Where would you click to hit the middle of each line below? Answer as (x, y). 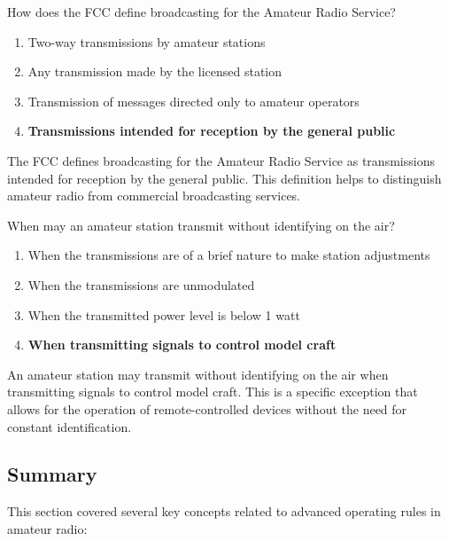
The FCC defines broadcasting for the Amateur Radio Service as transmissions (221, 160)
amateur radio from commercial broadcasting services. (154, 196)
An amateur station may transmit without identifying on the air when (198, 374)
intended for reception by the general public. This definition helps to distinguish (224, 178)
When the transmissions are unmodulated (141, 284)
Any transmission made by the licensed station (155, 71)
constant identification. (70, 426)
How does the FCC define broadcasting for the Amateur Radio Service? (201, 12)
